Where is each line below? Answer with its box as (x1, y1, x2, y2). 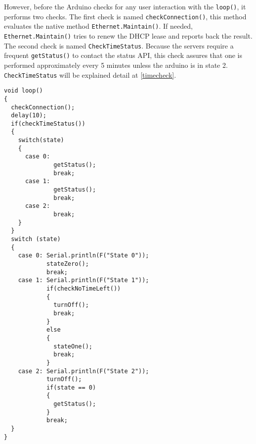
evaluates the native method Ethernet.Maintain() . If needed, (4, 21, 193, 31)
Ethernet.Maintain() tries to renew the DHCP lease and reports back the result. (4, 30, 253, 41)
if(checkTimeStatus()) (11, 120, 85, 127)
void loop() (4, 87, 43, 95)
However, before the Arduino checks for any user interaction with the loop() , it (4, 1, 246, 11)
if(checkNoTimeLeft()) (46, 285, 121, 292)
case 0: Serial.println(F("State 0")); (18, 252, 149, 259)
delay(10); (11, 112, 46, 119)
